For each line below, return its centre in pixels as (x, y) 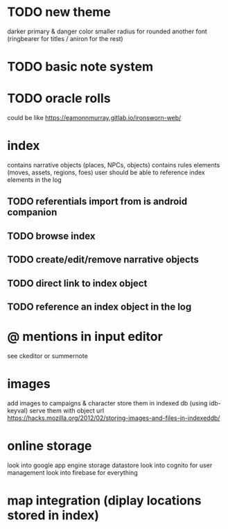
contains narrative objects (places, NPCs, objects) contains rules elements (114, 165)
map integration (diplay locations (104, 500)
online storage (50, 446)
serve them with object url (67, 410)
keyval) (18, 410)
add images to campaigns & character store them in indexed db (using (107, 403)
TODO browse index (51, 236)
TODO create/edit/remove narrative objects (103, 260)
